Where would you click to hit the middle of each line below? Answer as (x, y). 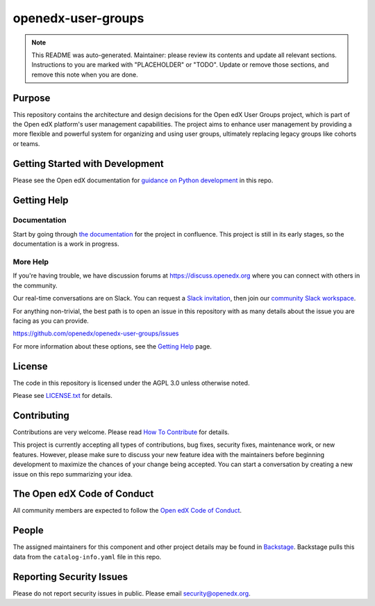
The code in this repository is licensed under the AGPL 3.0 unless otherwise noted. (131, 383)
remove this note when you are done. (85, 74)
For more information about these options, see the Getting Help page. (112, 346)
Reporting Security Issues (70, 576)
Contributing (41, 415)
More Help (31, 262)
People (28, 531)
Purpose (32, 98)
